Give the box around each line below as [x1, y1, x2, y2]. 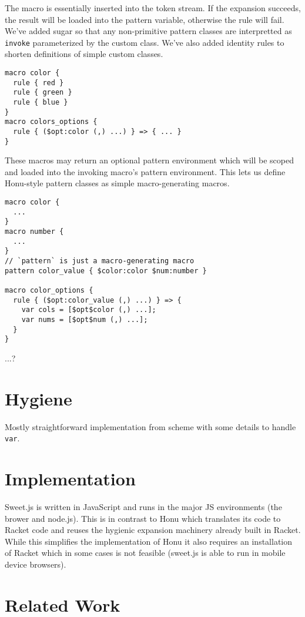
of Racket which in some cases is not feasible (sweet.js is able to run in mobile [5, 546, 286, 559]
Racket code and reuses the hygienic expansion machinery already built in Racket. [5, 524, 301, 536]
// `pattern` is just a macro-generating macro [5, 257, 195, 265]
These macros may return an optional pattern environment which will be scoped [5, 154, 294, 166]
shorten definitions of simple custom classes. [5, 48, 163, 60]
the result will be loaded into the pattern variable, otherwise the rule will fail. [5, 13, 284, 25]
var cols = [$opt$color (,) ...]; [21, 306, 156, 314]
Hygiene [5, 386, 72, 410]
